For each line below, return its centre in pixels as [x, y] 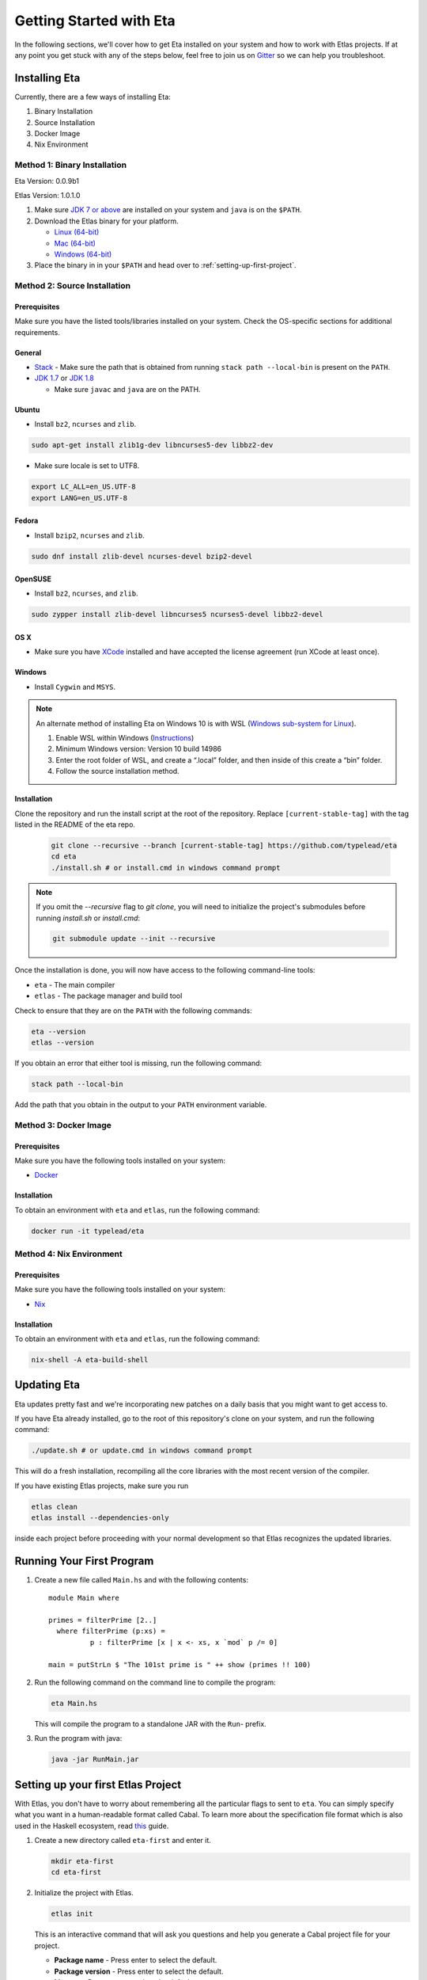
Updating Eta [47, 1385]
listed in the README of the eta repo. [75, 824]
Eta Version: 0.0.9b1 [47, 181]
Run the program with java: [78, 1738]
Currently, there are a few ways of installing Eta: [93, 97]
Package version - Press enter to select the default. [139, 1971]
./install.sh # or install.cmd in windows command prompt [166, 868]
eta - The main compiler [75, 984]
